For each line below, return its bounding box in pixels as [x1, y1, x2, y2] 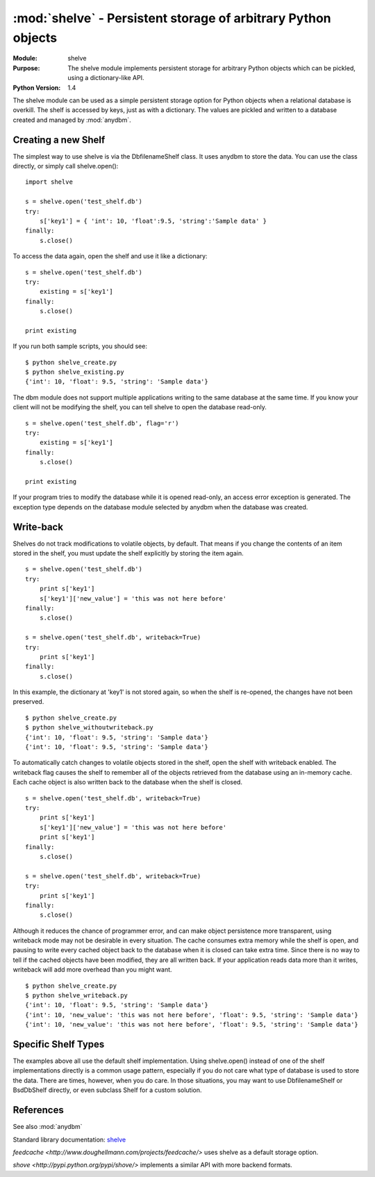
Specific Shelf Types [12, 1038, 105, 1050]
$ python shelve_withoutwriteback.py [25, 724, 154, 732]
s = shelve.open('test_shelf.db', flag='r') [25, 419, 180, 427]
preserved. [12, 697, 44, 706]
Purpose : [12, 63, 40, 72]
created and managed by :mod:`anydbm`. [12, 116, 131, 124]
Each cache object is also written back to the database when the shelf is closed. [12, 778, 243, 787]
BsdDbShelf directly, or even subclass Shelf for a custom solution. [12, 1086, 202, 1094]
